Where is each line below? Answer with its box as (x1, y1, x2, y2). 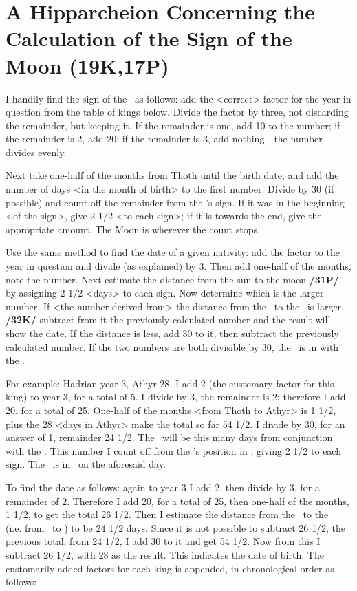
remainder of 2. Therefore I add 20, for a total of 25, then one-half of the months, (6, 493, 349, 508)
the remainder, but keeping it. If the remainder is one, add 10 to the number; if (6, 118, 340, 132)
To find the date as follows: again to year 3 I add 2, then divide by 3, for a (6, 480, 320, 494)
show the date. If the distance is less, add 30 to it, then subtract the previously (6, 326, 339, 340)
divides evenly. (6, 144, 67, 159)
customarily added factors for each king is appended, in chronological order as (6, 561, 334, 575)
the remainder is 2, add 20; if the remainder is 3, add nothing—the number (6, 131, 323, 146)
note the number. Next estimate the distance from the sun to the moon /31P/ (6, 272, 339, 286)
